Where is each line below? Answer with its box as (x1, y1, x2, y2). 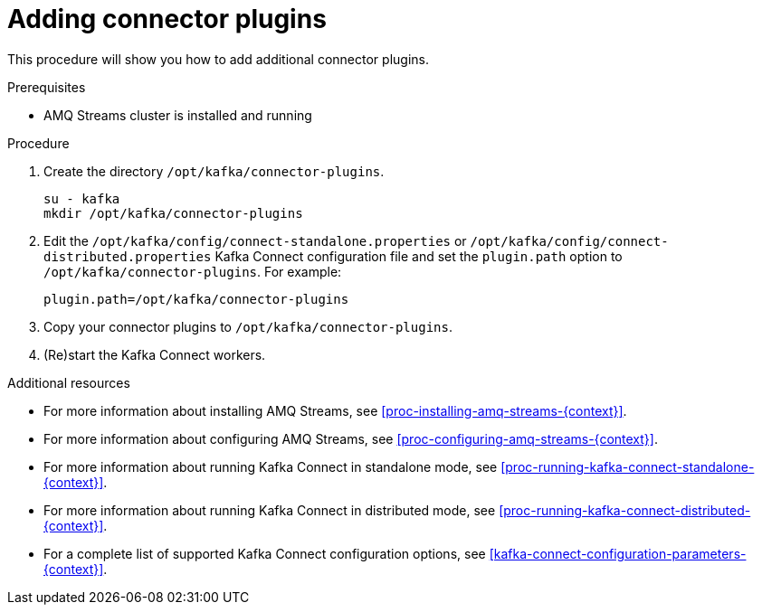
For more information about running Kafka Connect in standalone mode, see (43, 458, 498, 475)
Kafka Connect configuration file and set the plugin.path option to (214, 248, 623, 264)
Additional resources (7, 374, 130, 391)
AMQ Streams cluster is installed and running (43, 107, 312, 123)
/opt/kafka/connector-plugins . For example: (43, 263, 342, 279)
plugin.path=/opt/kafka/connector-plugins (43, 291, 349, 306)
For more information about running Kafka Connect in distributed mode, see (43, 502, 496, 518)
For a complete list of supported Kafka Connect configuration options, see (43, 545, 486, 561)
